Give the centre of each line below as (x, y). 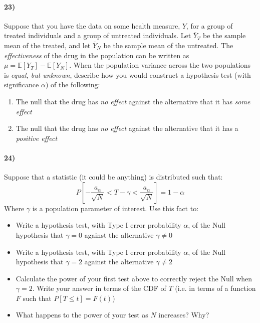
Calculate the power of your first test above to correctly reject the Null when (134, 278)
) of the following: (73, 85)
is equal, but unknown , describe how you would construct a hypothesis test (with (127, 74)
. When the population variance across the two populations (160, 65)
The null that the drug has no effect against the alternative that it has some (133, 101)
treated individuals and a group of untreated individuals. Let (98, 35)
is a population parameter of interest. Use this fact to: (115, 208)
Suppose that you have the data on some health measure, (92, 25)
